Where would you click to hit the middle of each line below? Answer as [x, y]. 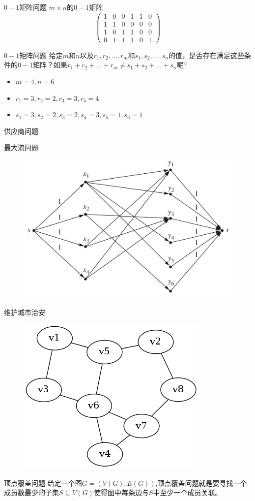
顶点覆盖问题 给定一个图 [43, 483]
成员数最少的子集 [31, 492]
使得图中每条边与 [121, 492]
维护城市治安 [25, 312]
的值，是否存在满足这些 [206, 55]
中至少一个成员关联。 [187, 492]
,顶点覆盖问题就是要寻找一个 [201, 483]
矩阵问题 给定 [41, 55]
